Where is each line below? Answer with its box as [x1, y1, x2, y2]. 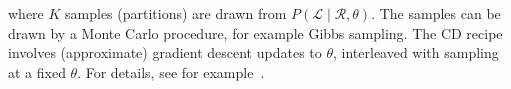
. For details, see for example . [77, 61, 265, 82]
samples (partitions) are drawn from [65, 3, 287, 23]
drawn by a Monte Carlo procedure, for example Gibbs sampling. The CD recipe [8, 22, 503, 43]
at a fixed [8, 61, 66, 82]
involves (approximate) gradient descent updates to [8, 42, 322, 63]
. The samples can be [371, 3, 501, 23]
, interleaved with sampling [333, 42, 499, 63]
